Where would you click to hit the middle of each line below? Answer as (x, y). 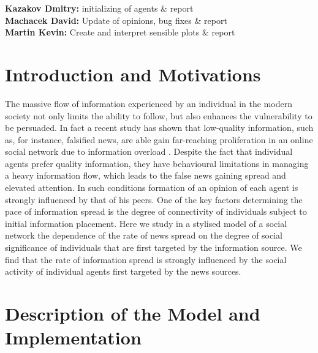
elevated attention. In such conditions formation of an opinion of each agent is (152, 188)
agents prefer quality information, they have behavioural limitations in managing (157, 163)
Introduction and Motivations (133, 74)
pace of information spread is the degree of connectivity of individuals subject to (156, 211)
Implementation (73, 337)
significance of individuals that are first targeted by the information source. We (153, 247)
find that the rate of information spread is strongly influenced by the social (146, 259)
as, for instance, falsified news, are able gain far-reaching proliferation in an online (159, 139)
